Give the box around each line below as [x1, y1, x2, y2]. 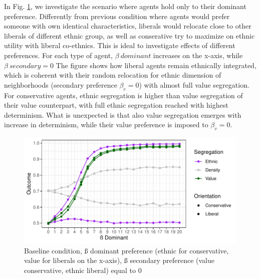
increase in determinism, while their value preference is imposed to [4, 119, 208, 130]
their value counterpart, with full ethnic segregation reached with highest [4, 100, 228, 110]
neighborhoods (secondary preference [4, 79, 117, 90]
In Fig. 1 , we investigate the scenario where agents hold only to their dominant [4, 1, 246, 11]
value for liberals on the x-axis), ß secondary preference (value [24, 255, 214, 265]
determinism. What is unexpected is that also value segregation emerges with [4, 109, 241, 120]
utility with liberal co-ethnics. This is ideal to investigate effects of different [4, 40, 235, 51]
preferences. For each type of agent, [4, 50, 113, 60]
